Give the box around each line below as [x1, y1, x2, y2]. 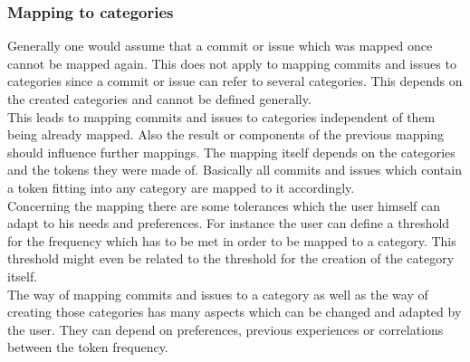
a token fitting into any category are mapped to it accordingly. [7, 177, 355, 196]
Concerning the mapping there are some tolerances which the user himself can [7, 195, 441, 214]
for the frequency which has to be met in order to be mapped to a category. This [7, 231, 456, 250]
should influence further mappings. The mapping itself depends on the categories [7, 142, 456, 161]
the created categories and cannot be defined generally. [7, 90, 312, 108]
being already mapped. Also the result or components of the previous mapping [7, 125, 444, 144]
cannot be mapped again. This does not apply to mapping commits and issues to [7, 53, 456, 72]
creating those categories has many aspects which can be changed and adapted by [7, 302, 462, 321]
